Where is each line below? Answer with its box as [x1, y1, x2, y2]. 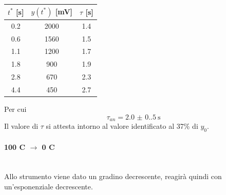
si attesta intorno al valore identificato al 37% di [46, 121, 198, 131]
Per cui [4, 104, 27, 114]
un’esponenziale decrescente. [4, 181, 93, 191]
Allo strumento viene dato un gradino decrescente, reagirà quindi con [4, 171, 222, 182]
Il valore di [4, 121, 39, 131]
